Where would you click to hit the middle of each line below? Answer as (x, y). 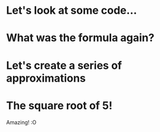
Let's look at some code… (72, 10)
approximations (46, 78)
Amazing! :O (21, 122)
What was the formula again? (80, 38)
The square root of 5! (59, 105)
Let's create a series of (64, 65)
